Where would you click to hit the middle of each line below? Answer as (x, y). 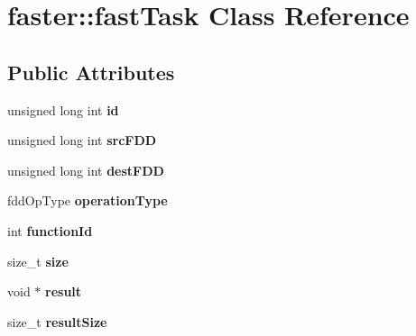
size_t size (38, 261)
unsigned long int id (63, 109)
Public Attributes (91, 72)
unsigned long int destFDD (86, 170)
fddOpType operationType (88, 200)
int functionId (50, 230)
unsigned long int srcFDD (82, 140)
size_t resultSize (57, 321)
